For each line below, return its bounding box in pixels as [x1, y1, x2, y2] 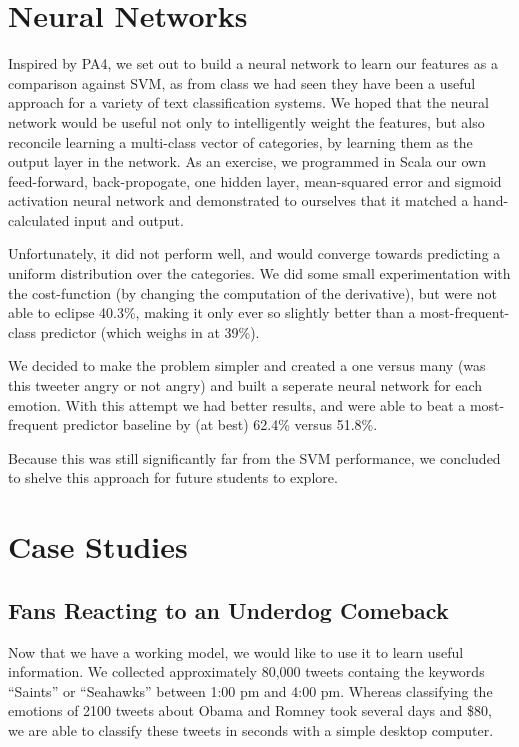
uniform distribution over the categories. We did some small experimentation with [8, 263, 511, 284]
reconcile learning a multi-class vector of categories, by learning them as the [8, 131, 473, 152]
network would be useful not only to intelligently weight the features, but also [8, 111, 485, 132]
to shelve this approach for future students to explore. [8, 467, 338, 488]
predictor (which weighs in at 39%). [40, 321, 260, 342]
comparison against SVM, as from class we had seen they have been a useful [8, 72, 476, 93]
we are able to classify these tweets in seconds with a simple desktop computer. [8, 719, 494, 740]
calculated [8, 209, 70, 230]
